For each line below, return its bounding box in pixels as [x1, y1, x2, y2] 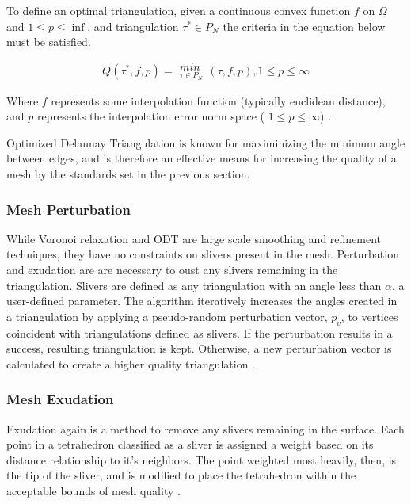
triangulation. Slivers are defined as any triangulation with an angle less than [6, 277, 382, 293]
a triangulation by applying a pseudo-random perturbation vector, [6, 307, 328, 324]
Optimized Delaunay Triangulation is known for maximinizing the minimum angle [6, 134, 405, 151]
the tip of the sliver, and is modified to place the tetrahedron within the [6, 467, 356, 483]
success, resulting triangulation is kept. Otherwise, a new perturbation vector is [6, 340, 392, 357]
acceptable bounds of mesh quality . [6, 483, 181, 499]
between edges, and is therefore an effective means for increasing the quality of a [6, 150, 397, 166]
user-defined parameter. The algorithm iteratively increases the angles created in [6, 292, 398, 309]
